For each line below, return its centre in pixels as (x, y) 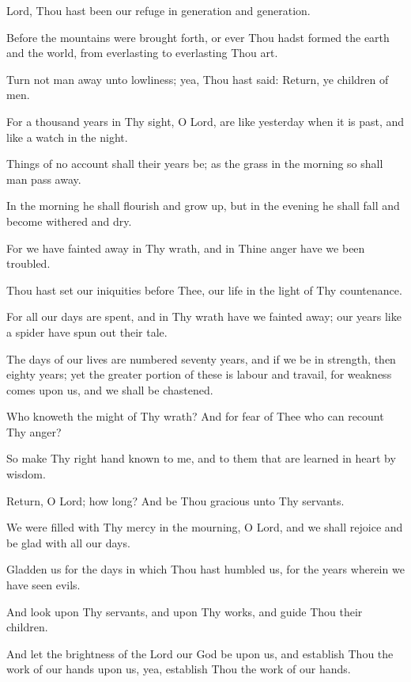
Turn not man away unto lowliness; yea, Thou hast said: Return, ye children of (198, 79)
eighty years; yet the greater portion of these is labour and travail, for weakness (199, 374)
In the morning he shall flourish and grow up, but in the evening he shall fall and (203, 206)
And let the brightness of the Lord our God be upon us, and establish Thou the (200, 653)
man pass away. (44, 179)
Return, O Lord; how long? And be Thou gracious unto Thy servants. (175, 500)
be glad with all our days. (68, 542)
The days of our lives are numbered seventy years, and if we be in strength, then (201, 358)
